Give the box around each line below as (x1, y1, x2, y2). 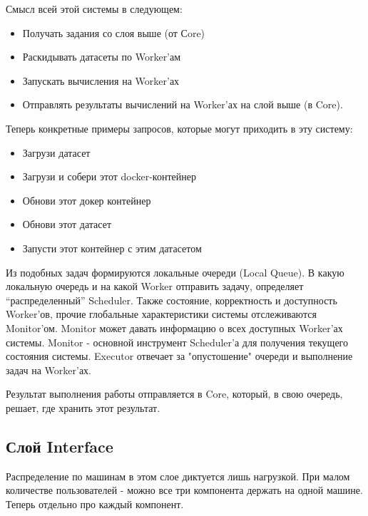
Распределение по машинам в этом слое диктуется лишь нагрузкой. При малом (6, 468, 350, 483)
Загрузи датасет (22, 145, 91, 160)
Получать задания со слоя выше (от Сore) (22, 25, 205, 40)
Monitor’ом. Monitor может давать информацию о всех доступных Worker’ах (6, 320, 343, 335)
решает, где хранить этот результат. (6, 400, 160, 415)
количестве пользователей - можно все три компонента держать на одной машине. (6, 483, 363, 497)
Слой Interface (6, 435, 113, 457)
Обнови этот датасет (22, 217, 112, 232)
